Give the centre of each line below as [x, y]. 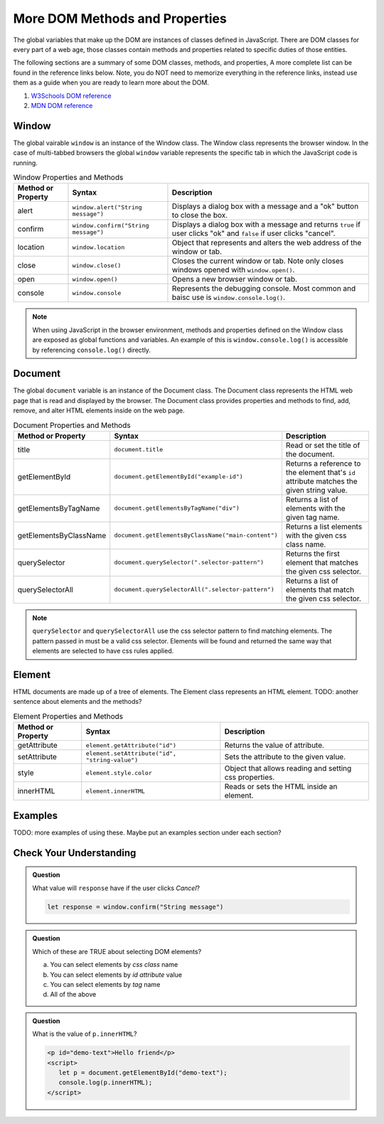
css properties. [250, 777]
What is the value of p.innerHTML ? [85, 1034]
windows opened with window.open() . [233, 270]
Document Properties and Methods [72, 425]
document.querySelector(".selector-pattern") [189, 563]
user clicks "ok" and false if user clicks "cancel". [254, 233]
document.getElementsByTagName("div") [177, 508]
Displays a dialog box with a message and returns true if [266, 225]
